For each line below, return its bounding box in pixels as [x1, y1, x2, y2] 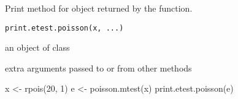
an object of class [5, 41, 70, 54]
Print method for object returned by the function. [5, 2, 193, 14]
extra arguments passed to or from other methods [5, 61, 192, 74]
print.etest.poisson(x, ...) [5, 23, 124, 32]
